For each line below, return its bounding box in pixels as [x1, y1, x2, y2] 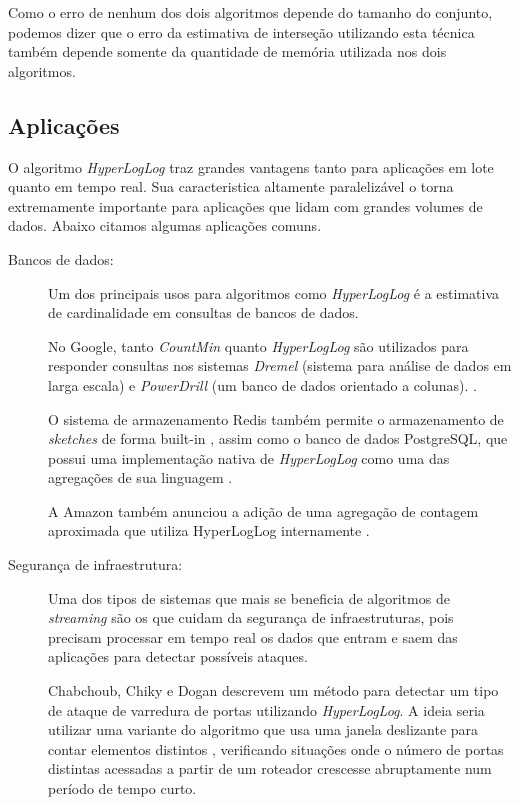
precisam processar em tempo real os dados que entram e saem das [48, 626, 458, 647]
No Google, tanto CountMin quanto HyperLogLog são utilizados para [48, 335, 469, 356]
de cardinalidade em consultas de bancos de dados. [48, 302, 359, 323]
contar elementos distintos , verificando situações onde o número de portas [48, 738, 504, 759]
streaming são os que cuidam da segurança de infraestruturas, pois [48, 607, 454, 628]
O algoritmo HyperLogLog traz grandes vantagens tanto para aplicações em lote [8, 156, 494, 177]
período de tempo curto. [48, 778, 197, 799]
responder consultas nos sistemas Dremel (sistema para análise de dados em [48, 355, 512, 376]
